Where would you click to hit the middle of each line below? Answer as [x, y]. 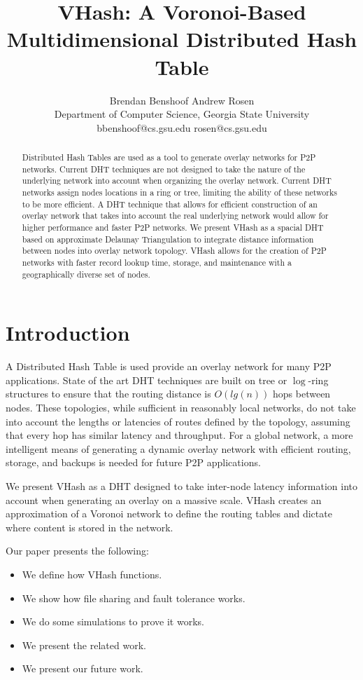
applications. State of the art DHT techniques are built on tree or [147, 380]
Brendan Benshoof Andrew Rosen [182, 100]
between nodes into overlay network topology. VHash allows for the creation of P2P [174, 251]
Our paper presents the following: [77, 551]
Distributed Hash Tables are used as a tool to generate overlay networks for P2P [169, 157]
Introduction [68, 333]
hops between [302, 394]
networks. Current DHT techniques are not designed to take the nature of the [164, 169]
